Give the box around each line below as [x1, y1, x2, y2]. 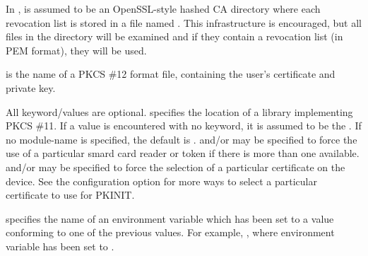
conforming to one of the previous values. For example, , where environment [6, 225, 335, 240]
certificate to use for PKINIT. [6, 187, 135, 202]
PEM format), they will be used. [6, 42, 147, 57]
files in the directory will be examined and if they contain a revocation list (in [6, 29, 343, 44]
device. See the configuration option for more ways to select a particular [6, 173, 317, 188]
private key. [6, 80, 56, 95]
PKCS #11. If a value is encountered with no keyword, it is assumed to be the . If [6, 118, 362, 133]
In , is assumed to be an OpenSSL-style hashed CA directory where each [6, 1, 321, 16]
